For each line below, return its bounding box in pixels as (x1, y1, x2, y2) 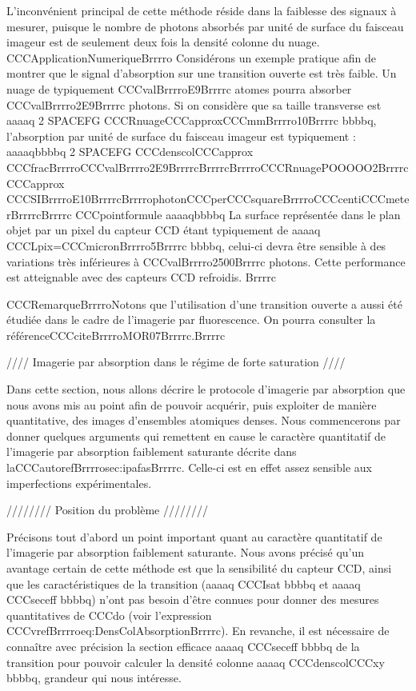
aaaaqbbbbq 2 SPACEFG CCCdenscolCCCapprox (6, 143, 254, 160)
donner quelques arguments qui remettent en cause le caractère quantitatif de (6, 427, 386, 444)
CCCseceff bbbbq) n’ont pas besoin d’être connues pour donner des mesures (6, 591, 379, 608)
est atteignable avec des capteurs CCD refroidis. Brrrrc (6, 269, 276, 286)
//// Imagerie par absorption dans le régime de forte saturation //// (6, 353, 346, 370)
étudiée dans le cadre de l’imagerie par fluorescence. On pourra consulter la (6, 311, 376, 328)
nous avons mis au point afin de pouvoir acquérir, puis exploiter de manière (6, 396, 377, 413)
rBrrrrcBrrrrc (6, 206, 72, 222)
